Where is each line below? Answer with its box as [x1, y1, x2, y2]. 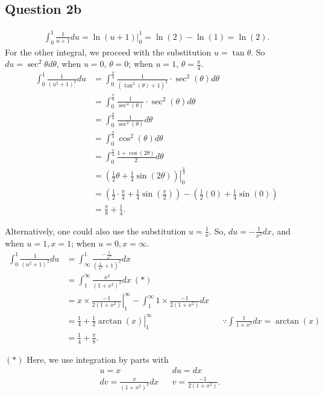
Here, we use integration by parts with [27, 353, 169, 365]
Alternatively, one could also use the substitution [5, 224, 186, 237]
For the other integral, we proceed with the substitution [5, 45, 212, 58]
